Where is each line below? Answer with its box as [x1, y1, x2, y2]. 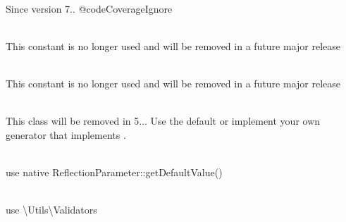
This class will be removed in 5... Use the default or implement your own [6, 113, 321, 128]
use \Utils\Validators [6, 202, 97, 217]
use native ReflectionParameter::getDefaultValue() [6, 164, 223, 179]
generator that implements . [6, 127, 126, 142]
